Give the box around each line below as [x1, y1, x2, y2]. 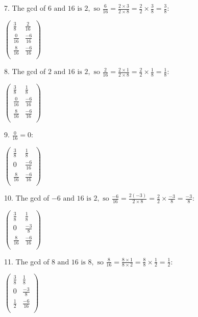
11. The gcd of [4, 256, 49, 266]
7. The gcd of [4, 3, 46, 13]
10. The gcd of [4, 192, 49, 203]
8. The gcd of [4, 66, 46, 77]
